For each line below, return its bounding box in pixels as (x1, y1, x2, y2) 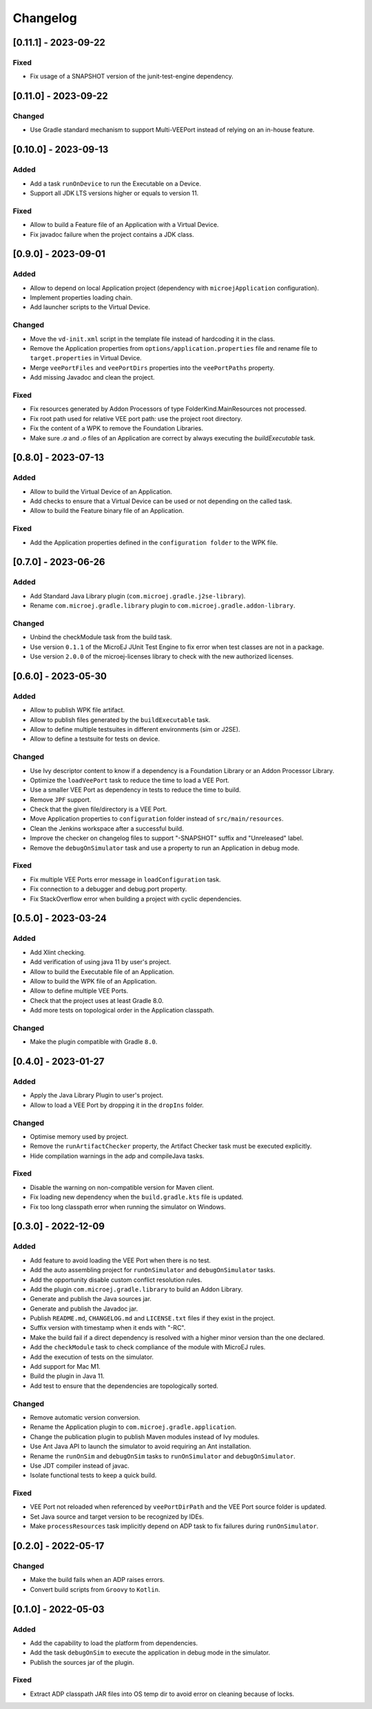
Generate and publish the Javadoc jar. (30, 1305, 138, 1313)
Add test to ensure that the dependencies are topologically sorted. (30, 1381, 218, 1390)
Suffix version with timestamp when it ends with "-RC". (30, 1324, 186, 1332)
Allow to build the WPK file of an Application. (30, 977, 157, 985)
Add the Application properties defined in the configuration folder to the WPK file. (30, 538, 278, 547)
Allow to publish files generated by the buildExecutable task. (30, 715, 211, 724)
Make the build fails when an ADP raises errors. (30, 1576, 165, 1584)
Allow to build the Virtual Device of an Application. (30, 487, 172, 496)
